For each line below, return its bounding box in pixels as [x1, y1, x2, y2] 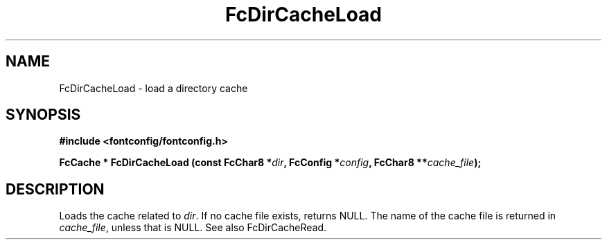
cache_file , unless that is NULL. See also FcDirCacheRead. [59, 221, 327, 234]
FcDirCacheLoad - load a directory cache [59, 82, 248, 94]
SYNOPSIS [6, 106, 81, 124]
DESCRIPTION [6, 180, 105, 198]
